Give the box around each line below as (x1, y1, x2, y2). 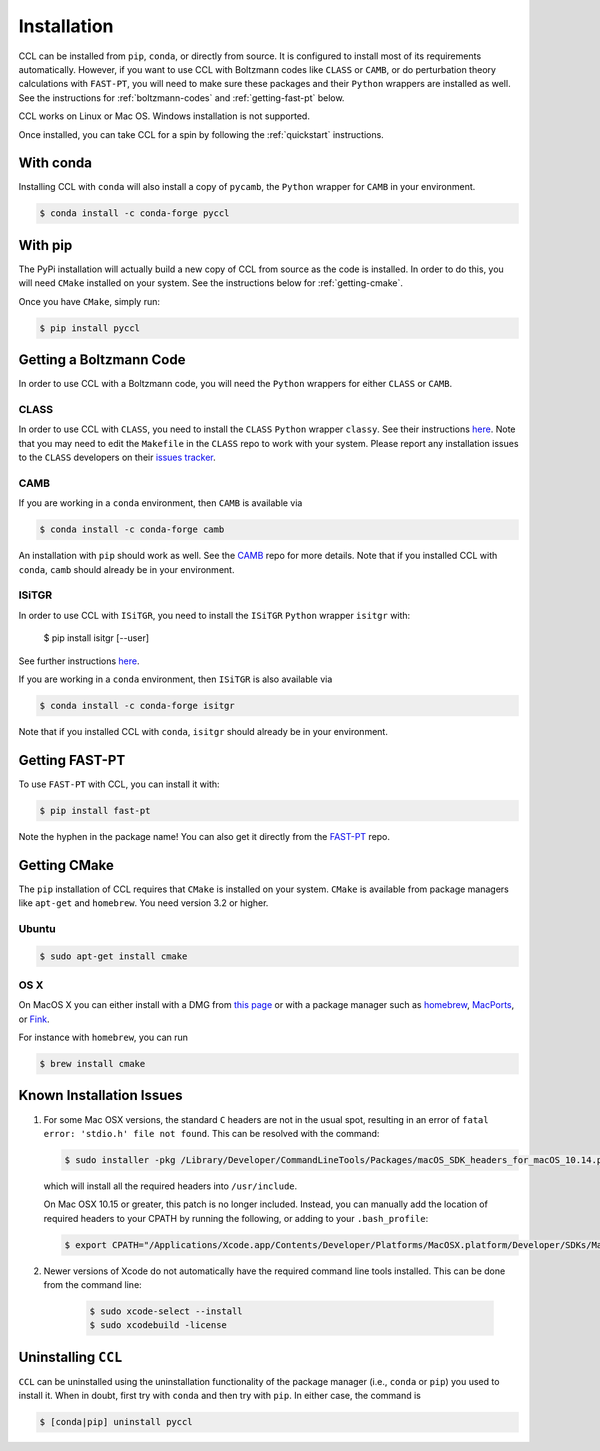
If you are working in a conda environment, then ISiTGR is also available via (18, 673, 333, 685)
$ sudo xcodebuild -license (89, 1320, 227, 1331)
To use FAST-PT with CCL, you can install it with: (18, 778, 220, 790)
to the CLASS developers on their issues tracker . (18, 451, 217, 464)
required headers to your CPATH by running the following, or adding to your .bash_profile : (43, 1212, 429, 1224)
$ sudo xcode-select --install (89, 1306, 244, 1317)
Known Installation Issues (18, 1087, 184, 1104)
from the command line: (43, 1279, 142, 1291)
